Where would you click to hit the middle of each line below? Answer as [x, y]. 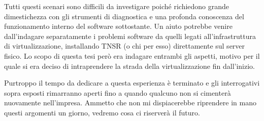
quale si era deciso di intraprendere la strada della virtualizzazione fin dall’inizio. [130, 66]
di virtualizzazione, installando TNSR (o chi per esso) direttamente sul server [125, 46]
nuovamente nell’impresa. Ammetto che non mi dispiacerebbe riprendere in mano [130, 103]
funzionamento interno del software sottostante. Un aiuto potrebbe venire [118, 26]
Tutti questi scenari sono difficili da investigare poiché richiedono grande [117, 6]
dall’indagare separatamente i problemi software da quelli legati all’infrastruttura [130, 36]
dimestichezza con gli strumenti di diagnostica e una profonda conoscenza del [124, 16]
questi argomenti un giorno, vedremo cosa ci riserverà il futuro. [102, 112]
